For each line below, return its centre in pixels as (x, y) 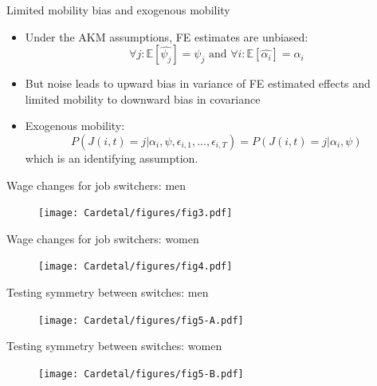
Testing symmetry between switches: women (114, 346)
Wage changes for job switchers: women (103, 238)
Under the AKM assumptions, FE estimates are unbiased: (167, 36)
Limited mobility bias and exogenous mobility (118, 10)
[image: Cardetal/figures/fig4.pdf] (135, 267)
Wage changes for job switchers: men (96, 185)
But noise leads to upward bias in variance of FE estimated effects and (198, 83)
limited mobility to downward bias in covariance (143, 98)
